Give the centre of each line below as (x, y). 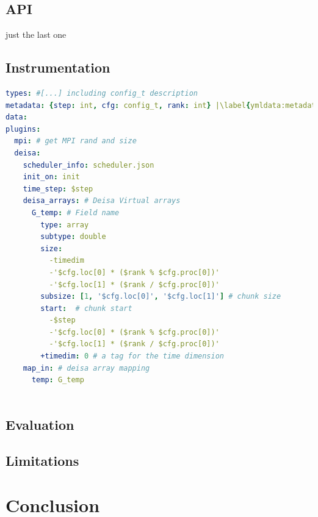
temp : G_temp (58, 380)
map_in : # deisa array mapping (86, 368)
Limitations (42, 460)
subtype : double (73, 237)
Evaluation (40, 424)
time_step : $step (58, 189)
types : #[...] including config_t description (102, 93)
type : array (65, 225)
